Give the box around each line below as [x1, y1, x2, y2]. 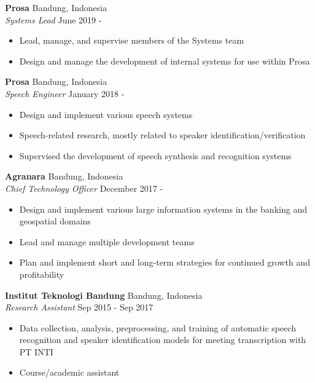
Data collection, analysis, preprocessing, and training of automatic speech [19, 321, 297, 334]
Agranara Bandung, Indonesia [5, 170, 123, 183]
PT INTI [19, 345, 53, 358]
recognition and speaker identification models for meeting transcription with [19, 333, 306, 346]
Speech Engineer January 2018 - [5, 87, 125, 100]
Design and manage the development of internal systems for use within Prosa [19, 54, 310, 67]
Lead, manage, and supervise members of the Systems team [19, 34, 244, 47]
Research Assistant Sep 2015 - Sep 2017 [5, 301, 154, 314]
